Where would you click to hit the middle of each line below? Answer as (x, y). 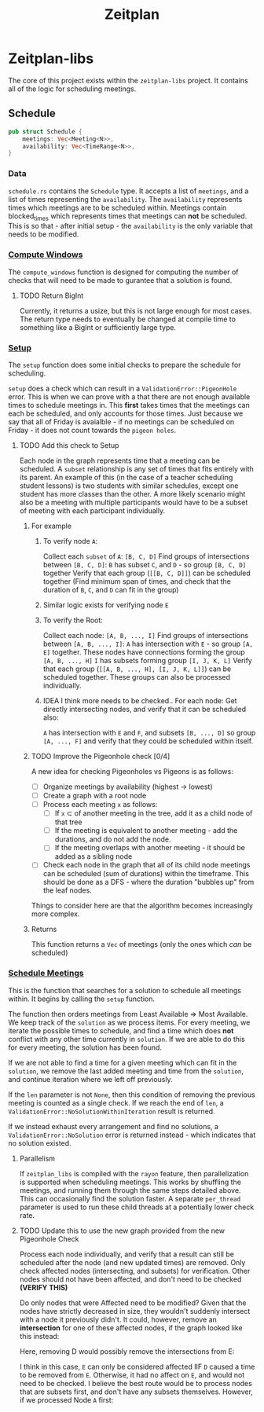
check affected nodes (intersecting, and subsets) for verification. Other (135, 1271)
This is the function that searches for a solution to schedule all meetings (125, 990)
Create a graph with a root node (95, 796)
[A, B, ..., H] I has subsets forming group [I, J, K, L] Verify (148, 660)
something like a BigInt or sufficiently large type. (98, 327)
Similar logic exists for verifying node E (106, 605)
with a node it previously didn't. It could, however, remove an (118, 1319)
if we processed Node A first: (66, 1399)
